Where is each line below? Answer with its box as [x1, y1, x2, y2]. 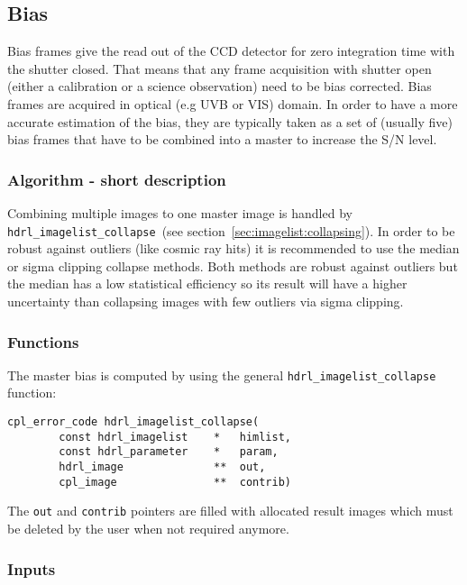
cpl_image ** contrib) [59, 475, 291, 489]
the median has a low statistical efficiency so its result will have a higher [7, 274, 407, 293]
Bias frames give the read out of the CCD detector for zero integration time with [7, 41, 455, 60]
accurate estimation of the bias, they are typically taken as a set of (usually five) [7, 112, 453, 131]
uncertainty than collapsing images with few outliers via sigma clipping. [7, 292, 404, 311]
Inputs [7, 557, 56, 580]
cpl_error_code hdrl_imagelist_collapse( [7, 416, 260, 429]
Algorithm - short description [7, 168, 226, 190]
